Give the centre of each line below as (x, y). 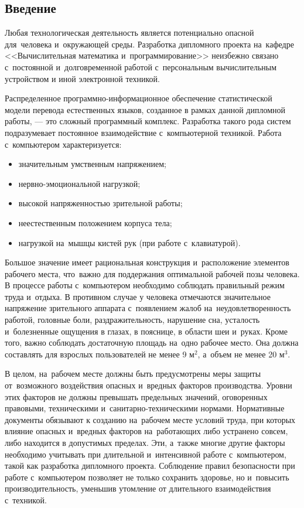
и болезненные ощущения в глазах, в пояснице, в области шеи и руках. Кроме (146, 331)
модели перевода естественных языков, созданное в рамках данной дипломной (145, 109)
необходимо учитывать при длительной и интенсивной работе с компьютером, (146, 454)
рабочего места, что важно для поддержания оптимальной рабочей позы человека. (152, 273)
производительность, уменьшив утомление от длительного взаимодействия (138, 488)
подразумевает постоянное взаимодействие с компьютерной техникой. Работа (143, 132)
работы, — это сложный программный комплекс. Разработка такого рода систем (148, 121)
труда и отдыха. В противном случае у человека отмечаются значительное (138, 296)
